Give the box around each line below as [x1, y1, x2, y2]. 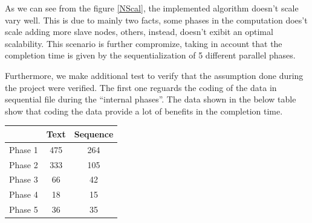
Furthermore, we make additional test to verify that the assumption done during [5, 69, 304, 81]
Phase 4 [9, 188, 38, 201]
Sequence [74, 127, 114, 140]
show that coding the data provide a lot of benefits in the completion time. [5, 104, 283, 117]
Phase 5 [9, 203, 38, 216]
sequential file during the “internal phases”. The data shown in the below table [5, 93, 296, 105]
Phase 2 [9, 158, 38, 171]
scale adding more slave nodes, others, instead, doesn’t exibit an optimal [5, 25, 273, 38]
